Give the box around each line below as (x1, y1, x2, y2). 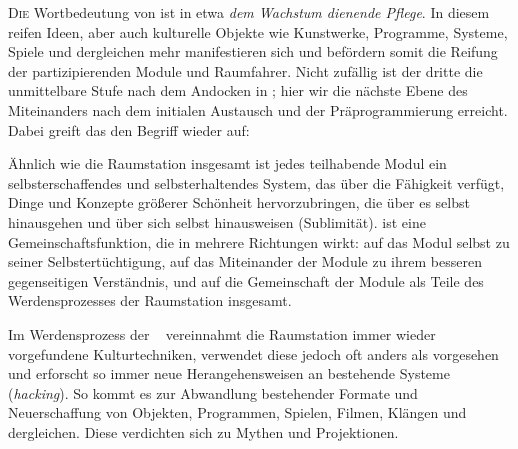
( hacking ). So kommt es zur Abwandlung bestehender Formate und (8, 382, 418, 403)
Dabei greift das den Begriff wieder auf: (8, 119, 250, 140)
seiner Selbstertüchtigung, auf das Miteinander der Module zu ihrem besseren (8, 251, 482, 272)
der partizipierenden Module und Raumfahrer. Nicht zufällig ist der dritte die (8, 60, 483, 81)
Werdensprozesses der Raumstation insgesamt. (8, 290, 292, 311)
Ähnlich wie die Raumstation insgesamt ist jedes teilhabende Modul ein (8, 153, 447, 174)
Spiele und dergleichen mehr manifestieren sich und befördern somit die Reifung (8, 41, 498, 62)
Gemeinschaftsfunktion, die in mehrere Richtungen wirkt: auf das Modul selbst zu (8, 231, 510, 252)
